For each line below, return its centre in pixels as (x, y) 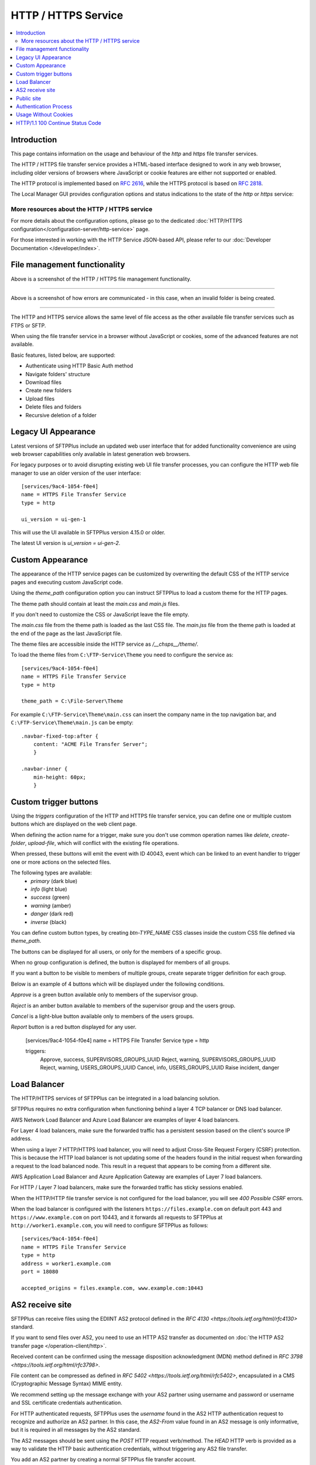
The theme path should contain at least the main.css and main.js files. (95, 604)
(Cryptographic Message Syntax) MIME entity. (67, 1384)
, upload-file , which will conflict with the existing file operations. (102, 843)
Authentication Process (44, 107)
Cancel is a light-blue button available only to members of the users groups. (102, 1016)
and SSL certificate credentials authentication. (67, 1403)
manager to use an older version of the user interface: (76, 473)
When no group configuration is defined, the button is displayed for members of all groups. (121, 963)
